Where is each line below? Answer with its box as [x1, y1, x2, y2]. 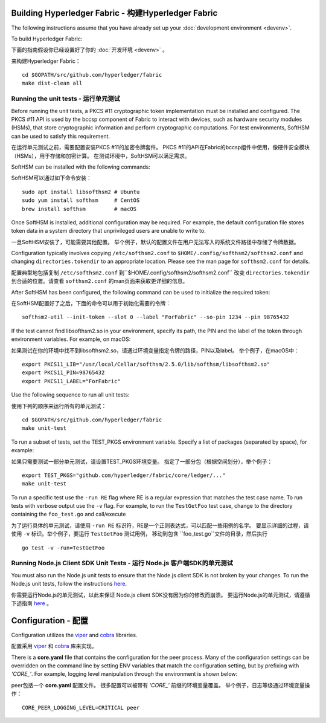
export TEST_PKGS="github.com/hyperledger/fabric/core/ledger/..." [22, 472, 226, 479]
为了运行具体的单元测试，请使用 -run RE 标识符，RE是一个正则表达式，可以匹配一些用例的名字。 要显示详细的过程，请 [11, 522, 309, 529]
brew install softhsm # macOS [22, 206, 137, 212]
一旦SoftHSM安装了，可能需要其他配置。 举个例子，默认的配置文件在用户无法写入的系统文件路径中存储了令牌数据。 [11, 238, 299, 245]
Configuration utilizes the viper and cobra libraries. [11, 631, 138, 638]
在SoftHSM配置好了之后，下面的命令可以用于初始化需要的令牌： [11, 300, 171, 307]
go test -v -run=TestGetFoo [22, 544, 105, 551]
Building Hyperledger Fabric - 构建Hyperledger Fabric [11, 8, 218, 18]
